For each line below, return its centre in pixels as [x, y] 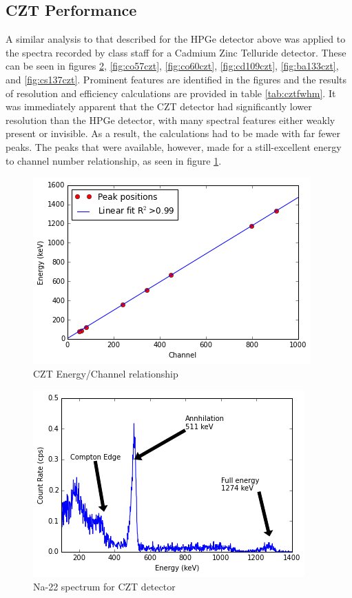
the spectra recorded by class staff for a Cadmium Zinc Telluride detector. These [176, 52]
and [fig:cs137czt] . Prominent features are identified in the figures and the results [176, 79]
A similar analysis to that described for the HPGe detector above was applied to [176, 39]
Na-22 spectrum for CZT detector [104, 586]
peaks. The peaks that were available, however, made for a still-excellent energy [174, 146]
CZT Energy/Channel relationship [106, 373]
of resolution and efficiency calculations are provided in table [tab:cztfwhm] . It [171, 93]
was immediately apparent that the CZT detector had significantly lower [159, 106]
